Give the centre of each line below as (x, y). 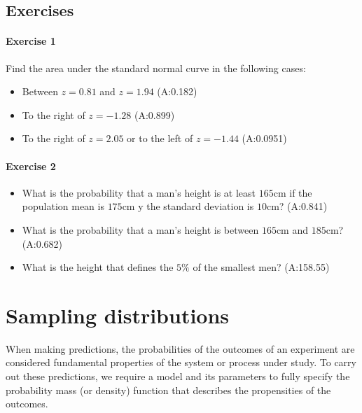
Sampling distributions (118, 315)
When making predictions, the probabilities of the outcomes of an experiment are (180, 348)
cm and (292, 229)
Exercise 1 (31, 41)
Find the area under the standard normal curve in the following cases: (156, 68)
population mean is (63, 206)
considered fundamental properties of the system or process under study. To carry (181, 362)
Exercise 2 (31, 166)
